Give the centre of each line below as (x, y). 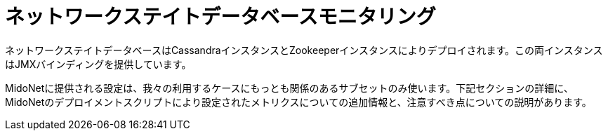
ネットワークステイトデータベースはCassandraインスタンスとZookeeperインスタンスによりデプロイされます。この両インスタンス (304, 50)
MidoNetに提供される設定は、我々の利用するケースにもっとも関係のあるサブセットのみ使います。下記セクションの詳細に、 (289, 88)
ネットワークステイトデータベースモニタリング (220, 17)
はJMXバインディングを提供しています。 (98, 64)
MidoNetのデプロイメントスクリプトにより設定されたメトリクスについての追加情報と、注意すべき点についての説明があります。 (298, 102)
